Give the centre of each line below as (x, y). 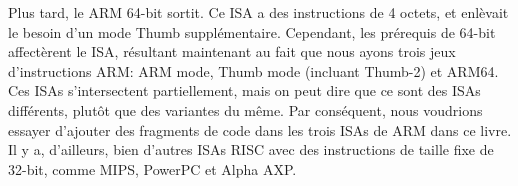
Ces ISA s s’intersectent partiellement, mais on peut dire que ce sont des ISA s (244, 90)
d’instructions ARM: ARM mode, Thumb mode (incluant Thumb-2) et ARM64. (253, 70)
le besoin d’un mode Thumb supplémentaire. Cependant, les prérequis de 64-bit (252, 31)
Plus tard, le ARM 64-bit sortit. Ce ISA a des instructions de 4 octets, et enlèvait (258, 12)
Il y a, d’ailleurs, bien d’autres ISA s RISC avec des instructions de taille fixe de (251, 149)
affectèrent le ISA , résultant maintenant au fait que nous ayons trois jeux (232, 51)
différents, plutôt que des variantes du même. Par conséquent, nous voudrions (245, 109)
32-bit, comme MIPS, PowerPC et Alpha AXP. (152, 168)
